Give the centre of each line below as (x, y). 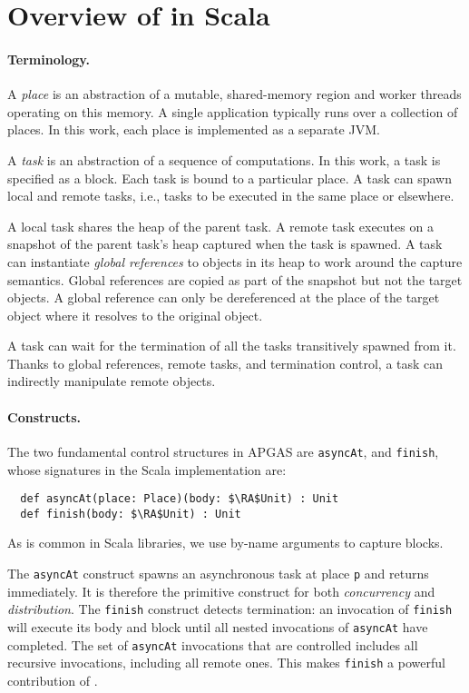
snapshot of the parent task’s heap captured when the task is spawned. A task (225, 244)
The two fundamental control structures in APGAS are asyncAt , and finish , (223, 451)
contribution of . (53, 680)
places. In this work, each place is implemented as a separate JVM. (194, 129)
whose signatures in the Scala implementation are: (147, 469)
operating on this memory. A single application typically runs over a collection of (233, 111)
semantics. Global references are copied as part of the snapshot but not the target (235, 279)
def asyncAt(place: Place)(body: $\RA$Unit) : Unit (180, 499)
